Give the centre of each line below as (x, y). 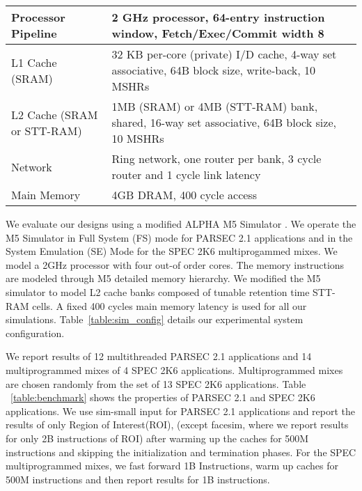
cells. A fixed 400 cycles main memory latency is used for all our (170, 305)
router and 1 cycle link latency (186, 174)
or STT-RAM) (47, 130)
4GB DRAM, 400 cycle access (184, 195)
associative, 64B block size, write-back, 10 (214, 70)
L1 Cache (34, 62)
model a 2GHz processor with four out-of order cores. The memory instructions (175, 264)
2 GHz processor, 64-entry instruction (218, 17)
